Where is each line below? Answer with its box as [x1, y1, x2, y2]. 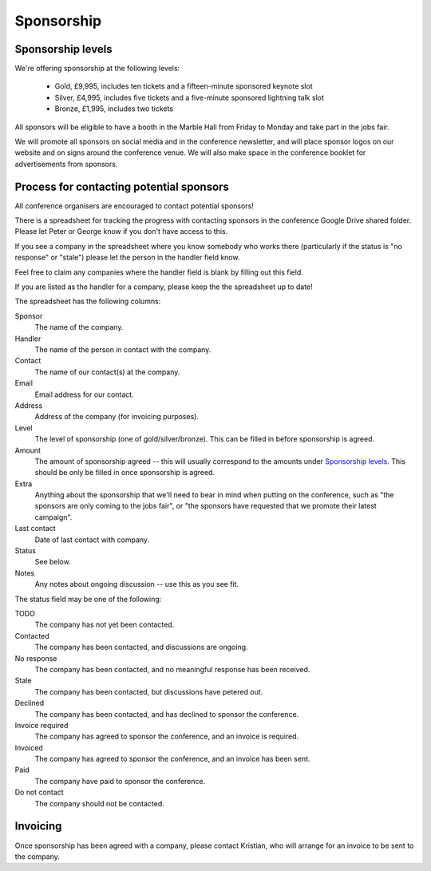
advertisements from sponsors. [14, 159, 118, 168]
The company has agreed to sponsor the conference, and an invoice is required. [34, 731, 299, 742]
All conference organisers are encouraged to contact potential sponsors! [14, 200, 255, 211]
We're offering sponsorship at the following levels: [14, 64, 180, 73]
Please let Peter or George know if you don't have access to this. [14, 227, 228, 236]
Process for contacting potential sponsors [14, 180, 229, 193]
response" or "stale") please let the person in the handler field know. [14, 252, 240, 263]
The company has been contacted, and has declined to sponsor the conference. [34, 709, 299, 719]
